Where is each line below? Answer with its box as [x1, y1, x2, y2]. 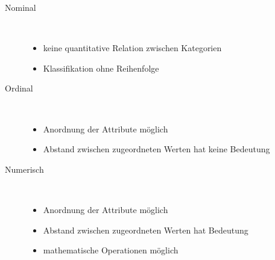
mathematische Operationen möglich [43, 244, 179, 256]
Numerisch [5, 162, 44, 175]
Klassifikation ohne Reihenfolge [43, 61, 159, 74]
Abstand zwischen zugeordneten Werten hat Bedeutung [43, 223, 248, 236]
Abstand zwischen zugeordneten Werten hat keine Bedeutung [43, 143, 270, 155]
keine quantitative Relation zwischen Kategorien [43, 42, 222, 54]
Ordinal [5, 82, 33, 94]
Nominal [5, 1, 36, 13]
